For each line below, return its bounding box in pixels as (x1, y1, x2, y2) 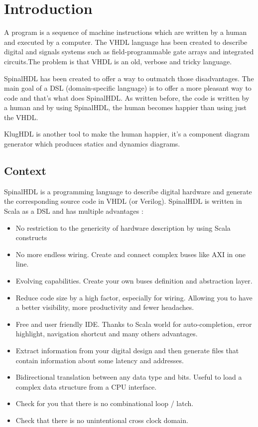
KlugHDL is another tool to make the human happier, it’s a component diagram (4, 129, 250, 139)
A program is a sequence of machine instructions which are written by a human (4, 27, 247, 37)
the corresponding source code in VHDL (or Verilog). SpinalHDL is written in (4, 196, 242, 206)
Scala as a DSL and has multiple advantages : (4, 206, 143, 216)
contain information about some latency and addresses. (15, 355, 184, 365)
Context (4, 163, 46, 178)
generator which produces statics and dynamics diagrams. (4, 139, 180, 149)
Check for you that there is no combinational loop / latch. (15, 398, 194, 409)
